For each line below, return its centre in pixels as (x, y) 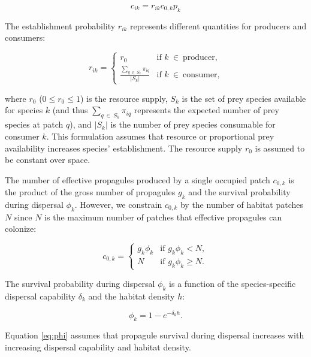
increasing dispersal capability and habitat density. (98, 347)
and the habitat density (132, 296)
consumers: (25, 37)
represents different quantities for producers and (218, 25)
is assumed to (280, 148)
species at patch (34, 124)
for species (24, 110)
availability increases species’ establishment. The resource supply (124, 148)
